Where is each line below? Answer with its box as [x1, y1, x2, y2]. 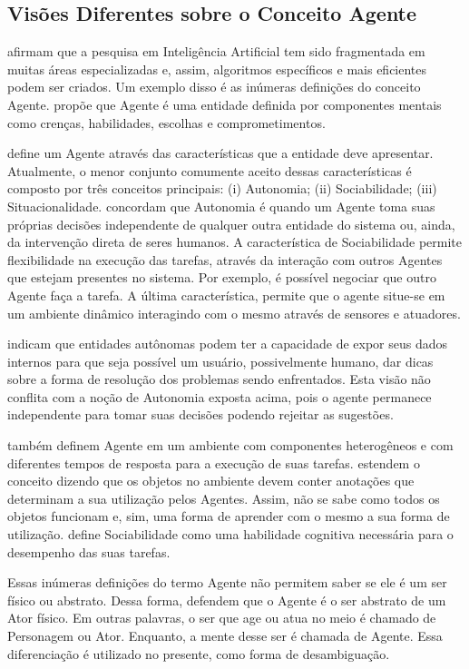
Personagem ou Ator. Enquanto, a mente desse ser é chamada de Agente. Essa [7, 626, 443, 645]
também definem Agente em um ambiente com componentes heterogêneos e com [7, 436, 454, 455]
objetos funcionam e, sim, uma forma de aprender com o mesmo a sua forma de [7, 507, 450, 526]
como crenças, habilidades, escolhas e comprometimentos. [7, 113, 326, 132]
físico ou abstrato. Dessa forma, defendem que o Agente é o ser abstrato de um [7, 590, 446, 609]
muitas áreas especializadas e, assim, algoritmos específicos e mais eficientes [7, 59, 427, 78]
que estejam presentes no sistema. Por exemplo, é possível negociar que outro [7, 268, 436, 287]
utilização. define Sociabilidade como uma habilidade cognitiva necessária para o [7, 525, 454, 544]
